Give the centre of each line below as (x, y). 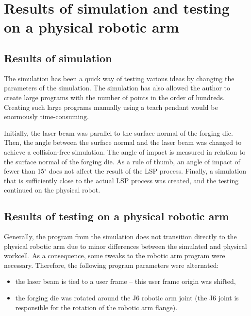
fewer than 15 (24, 171)
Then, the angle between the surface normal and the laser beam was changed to (123, 142)
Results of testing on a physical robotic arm (117, 216)
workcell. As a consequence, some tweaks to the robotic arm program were (115, 255)
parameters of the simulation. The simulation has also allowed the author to (117, 88)
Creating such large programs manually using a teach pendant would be (111, 107)
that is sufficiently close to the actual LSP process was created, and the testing (121, 180)
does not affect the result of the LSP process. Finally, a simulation (148, 171)
